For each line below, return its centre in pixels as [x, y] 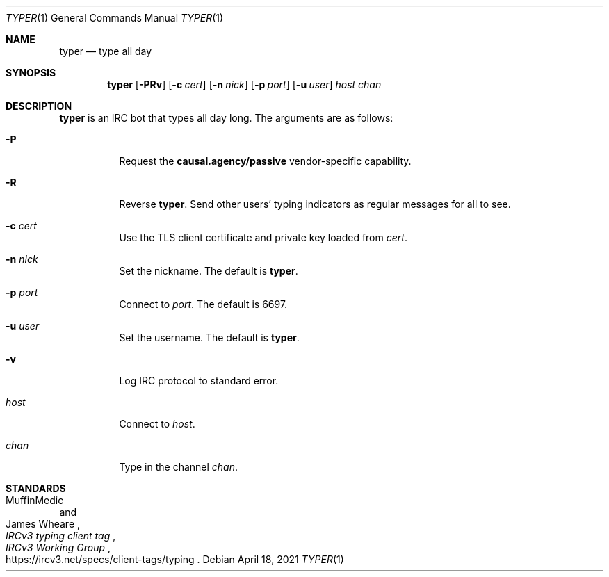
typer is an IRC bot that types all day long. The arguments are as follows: [226, 118]
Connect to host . [157, 424]
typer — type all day [106, 51]
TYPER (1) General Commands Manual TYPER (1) [115, 18]
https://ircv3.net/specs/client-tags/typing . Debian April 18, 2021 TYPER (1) [175, 559]
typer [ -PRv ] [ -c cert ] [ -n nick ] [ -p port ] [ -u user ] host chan [244, 84]
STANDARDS [36, 488]
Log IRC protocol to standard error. [199, 381]
